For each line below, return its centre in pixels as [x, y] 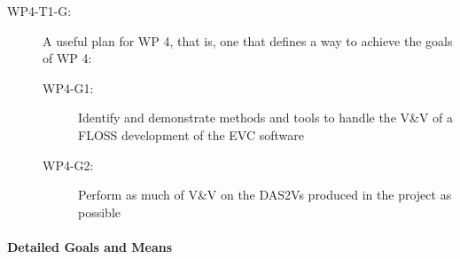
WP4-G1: [68, 87]
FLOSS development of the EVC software [191, 134]
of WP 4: [67, 58]
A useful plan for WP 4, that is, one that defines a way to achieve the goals [248, 40]
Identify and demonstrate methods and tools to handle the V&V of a [266, 118]
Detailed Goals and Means [90, 246]
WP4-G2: [68, 165]
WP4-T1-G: [39, 11]
